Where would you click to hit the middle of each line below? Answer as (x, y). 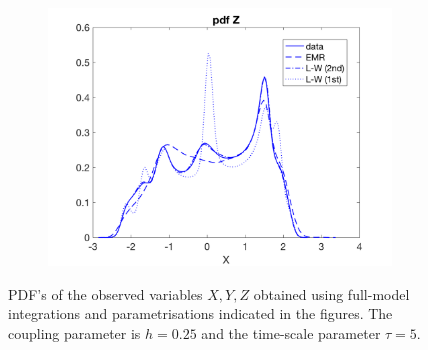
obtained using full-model (331, 293)
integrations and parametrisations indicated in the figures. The (200, 313)
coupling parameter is (74, 332)
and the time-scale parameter (291, 332)
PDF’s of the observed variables (105, 293)
